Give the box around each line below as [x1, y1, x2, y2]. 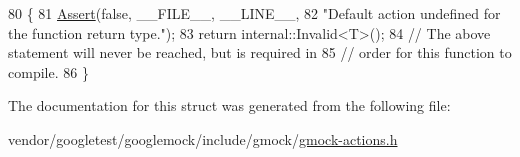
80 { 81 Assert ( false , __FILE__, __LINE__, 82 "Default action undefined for [8, 3, 501, 23]
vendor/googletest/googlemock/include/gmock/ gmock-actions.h [8, 128, 398, 149]
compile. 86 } [8, 61, 89, 82]
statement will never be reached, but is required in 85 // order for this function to [8, 42, 512, 63]
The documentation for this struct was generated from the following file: [8, 95, 451, 116]
